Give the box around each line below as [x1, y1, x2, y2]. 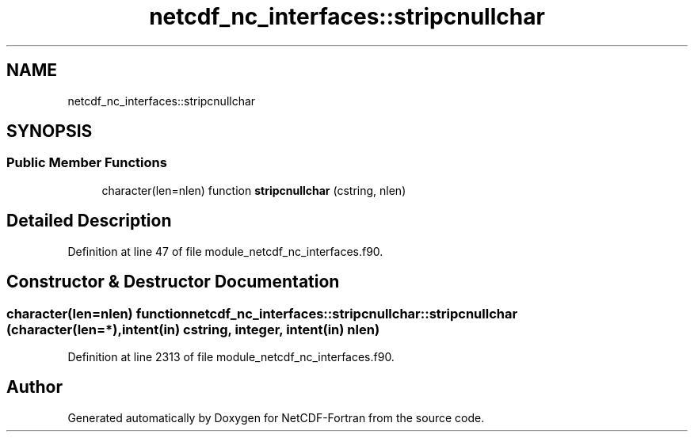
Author [6, 377, 63, 398]
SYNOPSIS [6, 121, 93, 142]
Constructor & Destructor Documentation [6, 272, 340, 292]
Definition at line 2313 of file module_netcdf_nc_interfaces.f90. [67, 349, 395, 364]
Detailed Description [6, 211, 172, 231]
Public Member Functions [6, 154, 167, 171]
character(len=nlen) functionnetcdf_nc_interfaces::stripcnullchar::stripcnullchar [6, 305, 518, 322]
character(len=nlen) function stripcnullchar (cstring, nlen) [101, 183, 406, 197]
